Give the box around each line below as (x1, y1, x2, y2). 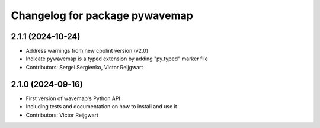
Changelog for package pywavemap (11, 9, 194, 22)
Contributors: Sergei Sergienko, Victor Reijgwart (25, 63, 143, 71)
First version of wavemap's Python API (25, 95, 121, 102)
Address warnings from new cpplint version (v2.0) (25, 47, 149, 55)
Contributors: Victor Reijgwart (25, 111, 99, 119)
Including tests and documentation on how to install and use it (25, 103, 177, 110)
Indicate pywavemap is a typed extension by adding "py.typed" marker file (25, 55, 209, 62)
